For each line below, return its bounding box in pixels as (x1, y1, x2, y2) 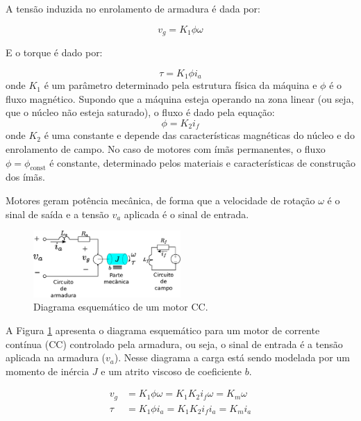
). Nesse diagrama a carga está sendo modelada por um (114, 350, 350, 365)
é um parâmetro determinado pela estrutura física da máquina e (44, 78, 317, 92)
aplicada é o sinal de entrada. (124, 206, 249, 221)
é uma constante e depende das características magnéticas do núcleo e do (44, 128, 355, 142)
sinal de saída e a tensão (6, 206, 109, 221)
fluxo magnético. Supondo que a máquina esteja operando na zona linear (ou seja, (6, 91, 354, 106)
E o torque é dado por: (6, 45, 103, 60)
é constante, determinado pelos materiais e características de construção (49, 155, 356, 170)
